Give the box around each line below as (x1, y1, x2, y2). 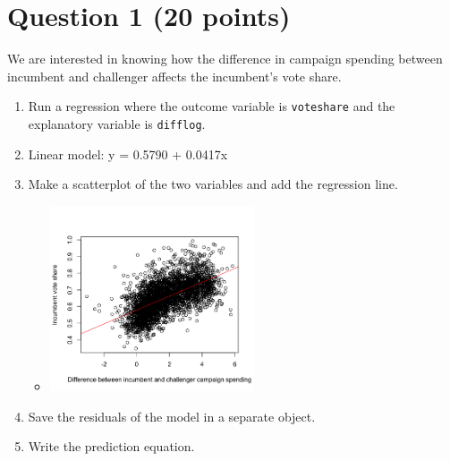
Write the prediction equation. (28, 437, 195, 456)
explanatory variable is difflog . (28, 114, 206, 132)
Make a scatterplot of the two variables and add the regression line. (28, 175, 398, 193)
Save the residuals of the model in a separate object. (28, 406, 316, 425)
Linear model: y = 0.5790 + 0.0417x (28, 144, 228, 163)
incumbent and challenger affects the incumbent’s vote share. (7, 66, 342, 85)
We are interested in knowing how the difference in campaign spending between (7, 49, 443, 68)
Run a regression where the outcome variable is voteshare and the (28, 97, 395, 115)
